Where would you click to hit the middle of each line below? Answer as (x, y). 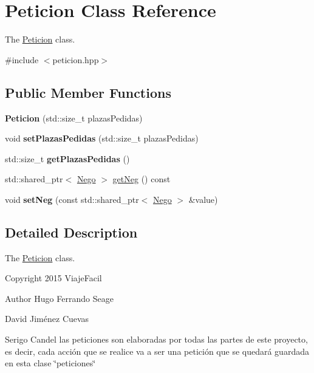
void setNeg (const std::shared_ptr (72, 199)
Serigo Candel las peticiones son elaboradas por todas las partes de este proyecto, (156, 339)
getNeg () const (142, 179)
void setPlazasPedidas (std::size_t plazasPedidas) (102, 138)
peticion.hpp (76, 59)
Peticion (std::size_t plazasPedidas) (74, 118)
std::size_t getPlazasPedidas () (67, 158)
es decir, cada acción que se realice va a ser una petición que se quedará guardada (157, 351)
